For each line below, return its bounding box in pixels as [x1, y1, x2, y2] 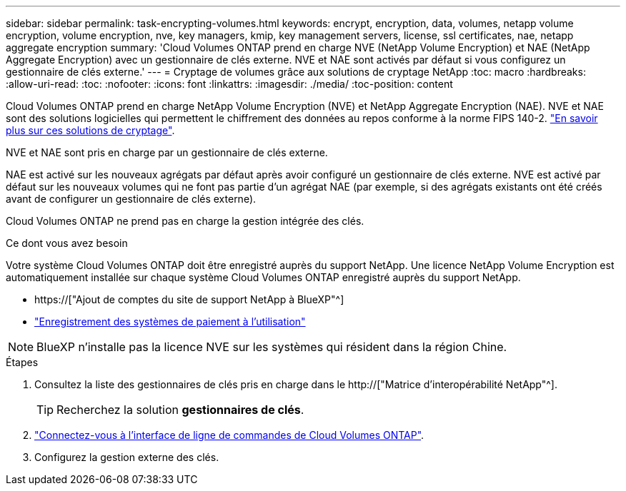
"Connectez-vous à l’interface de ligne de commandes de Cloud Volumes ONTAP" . [34, 429, 424, 441]
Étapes [6, 356, 39, 368]
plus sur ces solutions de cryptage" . [6, 124, 175, 136]
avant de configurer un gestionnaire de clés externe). [6, 193, 257, 205]
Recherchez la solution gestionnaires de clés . [56, 403, 304, 417]
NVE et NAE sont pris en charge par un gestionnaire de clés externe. [6, 146, 328, 158]
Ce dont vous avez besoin [6, 237, 128, 249]
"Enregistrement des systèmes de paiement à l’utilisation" [34, 315, 306, 328]
